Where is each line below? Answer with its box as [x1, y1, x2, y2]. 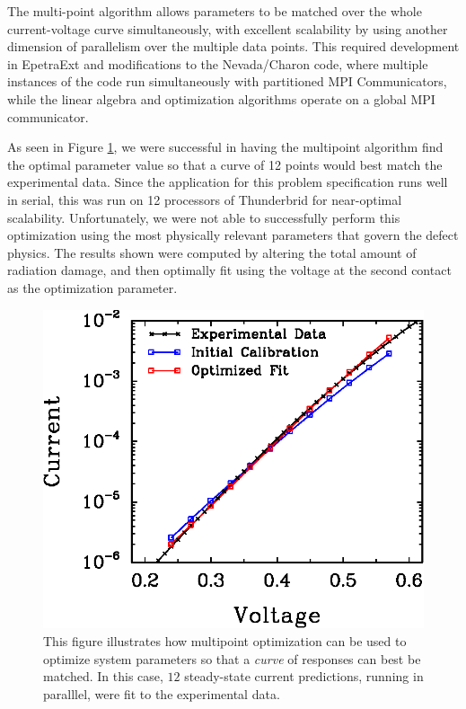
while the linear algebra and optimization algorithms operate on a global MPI [7, 89, 435, 108]
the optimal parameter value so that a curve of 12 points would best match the [7, 155, 443, 173]
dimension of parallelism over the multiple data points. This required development [7, 37, 460, 56]
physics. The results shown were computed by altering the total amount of [7, 243, 417, 261]
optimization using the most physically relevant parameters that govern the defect [7, 226, 459, 244]
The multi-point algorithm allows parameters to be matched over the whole [7, 2, 422, 20]
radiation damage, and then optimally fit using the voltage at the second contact [7, 261, 452, 279]
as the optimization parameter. [7, 278, 178, 297]
